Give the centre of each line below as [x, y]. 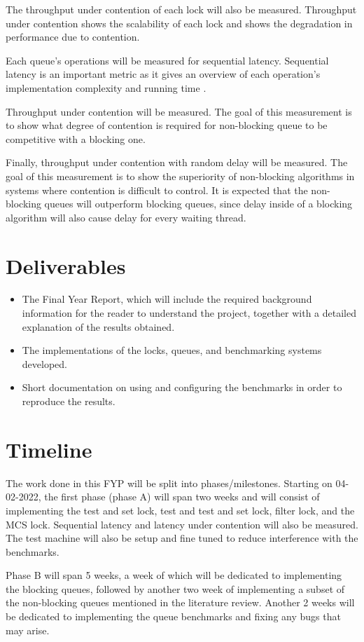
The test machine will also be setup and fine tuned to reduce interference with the [182, 538]
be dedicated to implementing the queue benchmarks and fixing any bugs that [173, 616]
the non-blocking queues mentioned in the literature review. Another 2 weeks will [180, 602]
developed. [44, 363]
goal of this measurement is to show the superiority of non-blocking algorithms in [180, 176]
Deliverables [66, 265]
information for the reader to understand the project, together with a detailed [189, 313]
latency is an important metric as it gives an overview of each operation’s [163, 74]
